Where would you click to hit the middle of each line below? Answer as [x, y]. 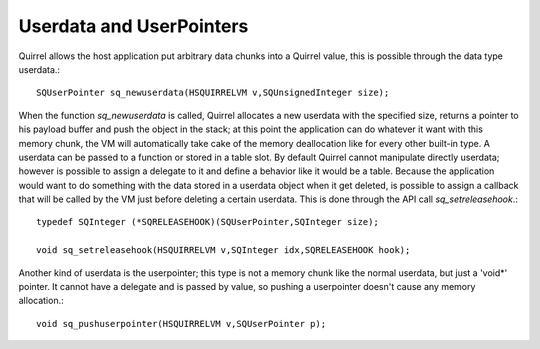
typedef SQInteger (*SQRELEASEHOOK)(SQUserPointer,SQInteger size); [207, 222]
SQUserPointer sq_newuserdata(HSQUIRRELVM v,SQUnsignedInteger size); [213, 93]
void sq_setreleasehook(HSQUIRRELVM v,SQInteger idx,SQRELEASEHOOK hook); [223, 250]
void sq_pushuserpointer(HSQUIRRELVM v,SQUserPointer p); [181, 323]
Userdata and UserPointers [133, 26]
